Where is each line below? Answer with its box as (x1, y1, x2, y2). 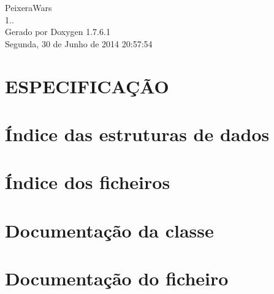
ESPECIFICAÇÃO (5, 73, 169, 98)
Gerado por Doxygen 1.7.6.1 (5, 25, 110, 38)
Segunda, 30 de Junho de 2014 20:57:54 (5, 37, 153, 50)
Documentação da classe (5, 217, 214, 242)
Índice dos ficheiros (5, 169, 170, 195)
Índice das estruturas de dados (5, 121, 270, 146)
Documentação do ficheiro (5, 266, 229, 291)
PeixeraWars (5, 1, 52, 14)
